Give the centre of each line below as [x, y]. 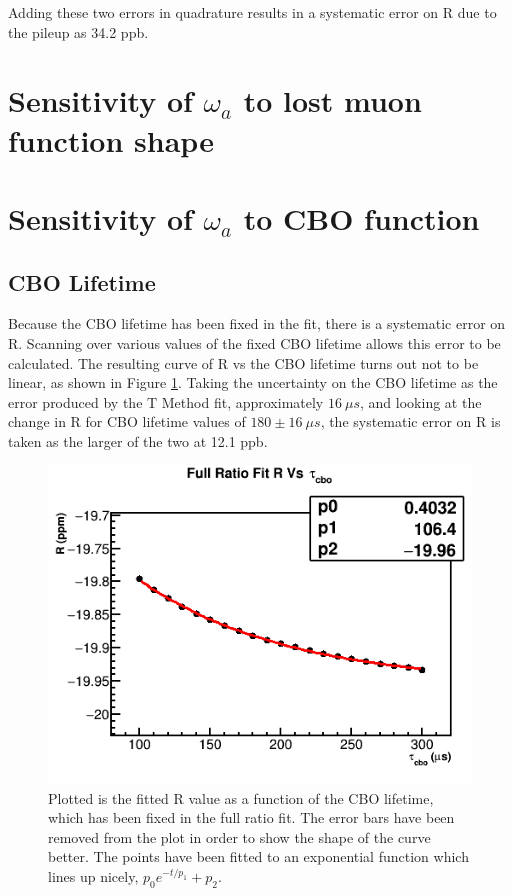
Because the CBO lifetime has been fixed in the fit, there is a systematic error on [257, 323]
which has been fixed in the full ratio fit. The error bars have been [251, 817]
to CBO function [361, 217]
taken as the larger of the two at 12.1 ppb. [138, 440]
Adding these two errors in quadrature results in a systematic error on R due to [252, 12]
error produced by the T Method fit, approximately [166, 401]
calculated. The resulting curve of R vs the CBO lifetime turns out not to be [243, 362]
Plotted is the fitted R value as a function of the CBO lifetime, [241, 797]
